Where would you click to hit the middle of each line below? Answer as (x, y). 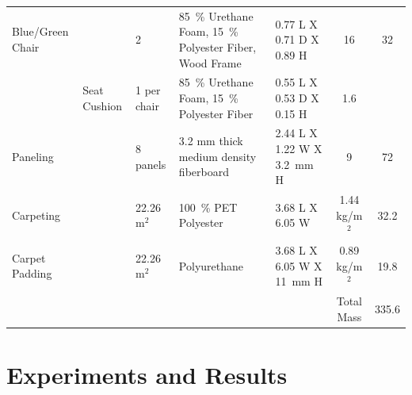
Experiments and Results (147, 374)
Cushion (103, 105)
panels (151, 164)
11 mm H (299, 281)
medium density (217, 156)
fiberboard (204, 172)
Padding (32, 273)
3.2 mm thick (211, 141)
